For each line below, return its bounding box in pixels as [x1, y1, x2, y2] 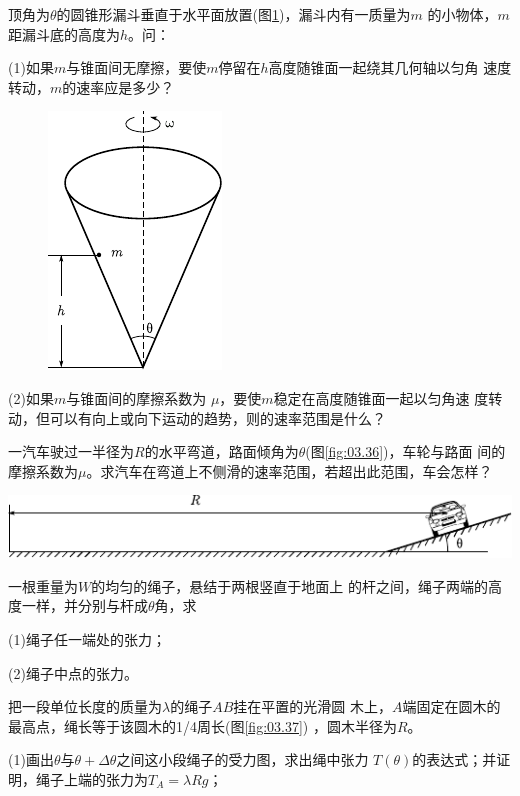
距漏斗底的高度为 [8, 23, 120, 44]
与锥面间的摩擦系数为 [66, 387, 207, 408]
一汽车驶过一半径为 [8, 441, 134, 462]
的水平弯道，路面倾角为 [144, 441, 299, 462]
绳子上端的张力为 [35, 768, 148, 789]
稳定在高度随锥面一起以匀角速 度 [273, 387, 489, 408]
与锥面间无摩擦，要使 [66, 57, 207, 78]
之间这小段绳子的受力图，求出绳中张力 [116, 749, 369, 770]
